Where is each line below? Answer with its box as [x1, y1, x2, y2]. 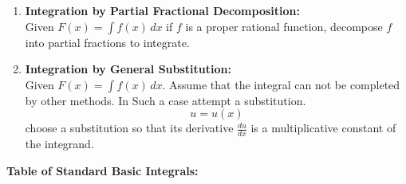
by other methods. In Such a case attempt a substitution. [25, 92, 306, 108]
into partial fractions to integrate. [25, 33, 190, 50]
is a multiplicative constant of [250, 119, 396, 136]
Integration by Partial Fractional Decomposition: [25, 2, 300, 18]
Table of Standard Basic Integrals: [6, 162, 199, 178]
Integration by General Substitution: [25, 61, 231, 77]
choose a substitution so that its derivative [25, 119, 234, 136]
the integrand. [25, 135, 94, 152]
